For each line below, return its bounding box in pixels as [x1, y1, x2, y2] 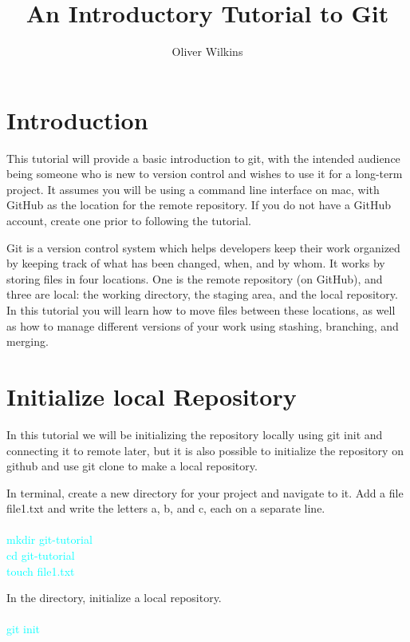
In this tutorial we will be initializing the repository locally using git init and [6, 426, 383, 442]
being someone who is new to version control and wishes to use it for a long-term [6, 165, 403, 182]
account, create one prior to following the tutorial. [6, 212, 252, 229]
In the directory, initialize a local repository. [6, 589, 222, 606]
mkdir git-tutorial [6, 531, 93, 548]
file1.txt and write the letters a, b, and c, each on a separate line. [6, 500, 325, 517]
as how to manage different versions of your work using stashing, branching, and [6, 317, 399, 334]
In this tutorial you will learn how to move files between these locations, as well [6, 302, 396, 318]
